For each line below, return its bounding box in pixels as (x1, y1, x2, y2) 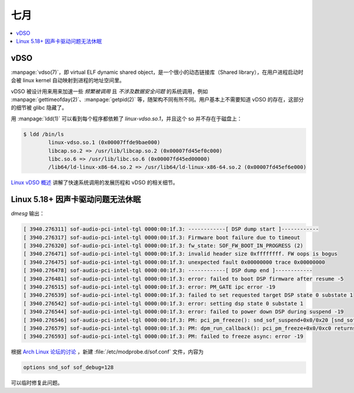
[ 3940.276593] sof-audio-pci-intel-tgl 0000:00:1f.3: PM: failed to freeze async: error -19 (23, 333, 304, 340)
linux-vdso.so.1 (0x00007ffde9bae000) (48, 139, 160, 146)
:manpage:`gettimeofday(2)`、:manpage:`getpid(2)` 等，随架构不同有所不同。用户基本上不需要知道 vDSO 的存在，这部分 (11, 96, 304, 103)
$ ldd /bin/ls (23, 130, 64, 137)
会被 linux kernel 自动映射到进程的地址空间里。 (11, 77, 125, 84)
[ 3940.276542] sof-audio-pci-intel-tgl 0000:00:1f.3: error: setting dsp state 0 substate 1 (23, 300, 304, 307)
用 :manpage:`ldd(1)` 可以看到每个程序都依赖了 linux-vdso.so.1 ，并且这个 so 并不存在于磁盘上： (11, 115, 242, 122)
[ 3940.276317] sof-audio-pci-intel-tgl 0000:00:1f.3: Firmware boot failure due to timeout (23, 234, 300, 241)
